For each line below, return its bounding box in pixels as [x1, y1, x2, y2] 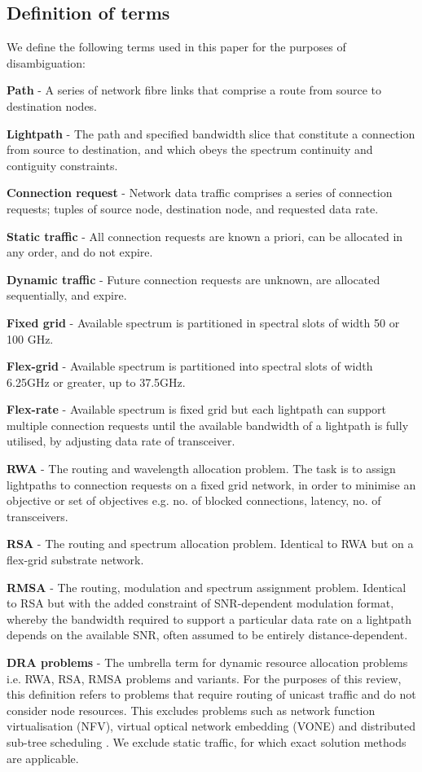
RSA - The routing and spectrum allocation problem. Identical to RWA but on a [7, 535, 414, 552]
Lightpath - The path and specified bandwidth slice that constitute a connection [7, 125, 415, 142]
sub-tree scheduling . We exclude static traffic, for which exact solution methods [7, 733, 407, 750]
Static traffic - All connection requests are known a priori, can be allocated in [7, 227, 403, 244]
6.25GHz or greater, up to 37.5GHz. [7, 373, 186, 390]
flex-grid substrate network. [7, 551, 144, 568]
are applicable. [7, 749, 79, 766]
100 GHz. [7, 330, 54, 347]
